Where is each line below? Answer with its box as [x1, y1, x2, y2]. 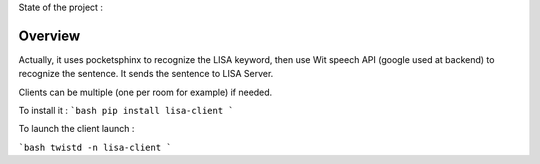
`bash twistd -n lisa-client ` [18, 141, 172, 153]
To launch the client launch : [18, 123, 135, 135]
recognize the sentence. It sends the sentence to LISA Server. [18, 68, 274, 80]
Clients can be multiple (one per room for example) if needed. [18, 86, 273, 98]
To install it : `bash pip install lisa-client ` [18, 105, 234, 117]
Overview [18, 27, 81, 44]
